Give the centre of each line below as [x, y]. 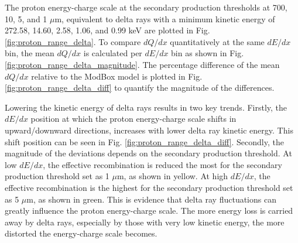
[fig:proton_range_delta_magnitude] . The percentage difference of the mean [142, 64]
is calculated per [113, 53]
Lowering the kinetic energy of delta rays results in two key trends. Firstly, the [146, 107]
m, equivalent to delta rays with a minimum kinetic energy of [165, 18]
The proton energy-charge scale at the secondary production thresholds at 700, [146, 7]
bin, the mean [30, 53]
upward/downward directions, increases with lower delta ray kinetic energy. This [149, 130]
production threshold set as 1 [57, 176]
